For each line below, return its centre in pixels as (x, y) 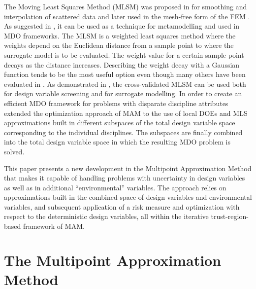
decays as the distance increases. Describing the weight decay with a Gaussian (122, 64)
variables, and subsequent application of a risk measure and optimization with (122, 206)
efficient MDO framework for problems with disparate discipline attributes (116, 103)
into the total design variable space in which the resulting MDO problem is (117, 142)
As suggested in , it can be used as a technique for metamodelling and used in (122, 26)
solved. (14, 151)
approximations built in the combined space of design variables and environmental (128, 197)
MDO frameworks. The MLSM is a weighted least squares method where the (120, 35)
